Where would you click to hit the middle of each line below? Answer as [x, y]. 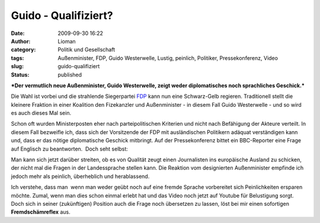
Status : [20, 75]
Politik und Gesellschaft [87, 50]
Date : [18, 33]
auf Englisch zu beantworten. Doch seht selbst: [70, 149]
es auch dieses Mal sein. [41, 113]
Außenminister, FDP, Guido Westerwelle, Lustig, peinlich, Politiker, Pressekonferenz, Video [168, 58]
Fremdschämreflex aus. [41, 212]
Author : [21, 41]
